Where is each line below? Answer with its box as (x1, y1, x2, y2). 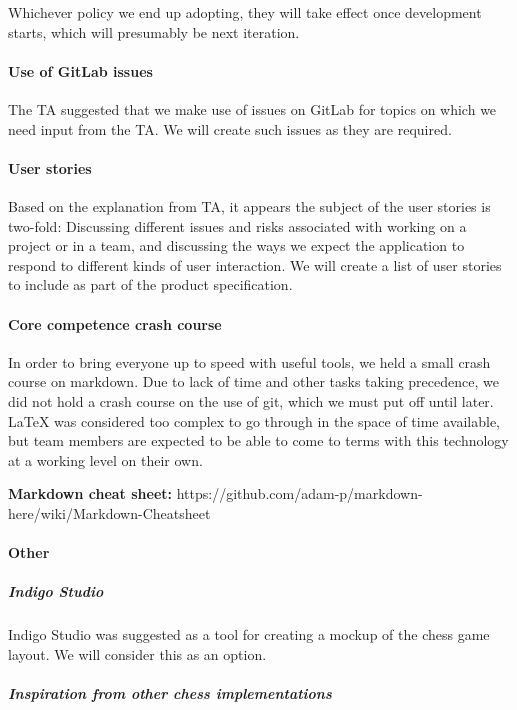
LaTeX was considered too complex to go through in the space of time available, (8, 410, 501, 431)
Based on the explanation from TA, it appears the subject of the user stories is (8, 195, 491, 216)
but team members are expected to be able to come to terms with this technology (8, 430, 509, 451)
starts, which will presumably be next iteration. (8, 21, 300, 42)
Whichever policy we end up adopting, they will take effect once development (8, 2, 482, 22)
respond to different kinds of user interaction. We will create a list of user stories (8, 254, 502, 275)
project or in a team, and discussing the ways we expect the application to (8, 235, 465, 256)
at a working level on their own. (8, 449, 203, 470)
